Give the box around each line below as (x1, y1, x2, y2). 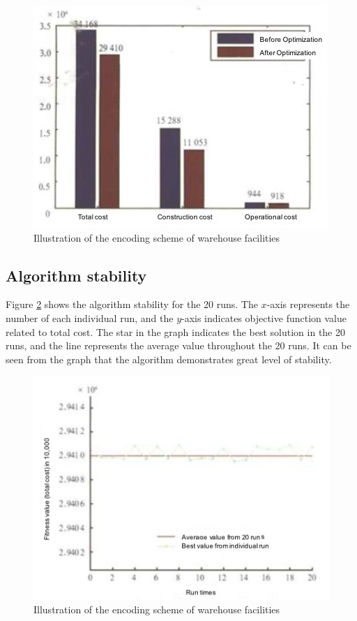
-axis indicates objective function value (181, 310, 347, 325)
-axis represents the (266, 297, 350, 312)
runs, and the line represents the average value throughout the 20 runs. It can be (6, 338, 351, 353)
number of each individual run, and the (6, 310, 174, 325)
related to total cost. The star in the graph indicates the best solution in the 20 (6, 324, 345, 339)
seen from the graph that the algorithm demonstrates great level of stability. (6, 351, 332, 366)
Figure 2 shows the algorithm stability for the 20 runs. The (6, 297, 258, 312)
